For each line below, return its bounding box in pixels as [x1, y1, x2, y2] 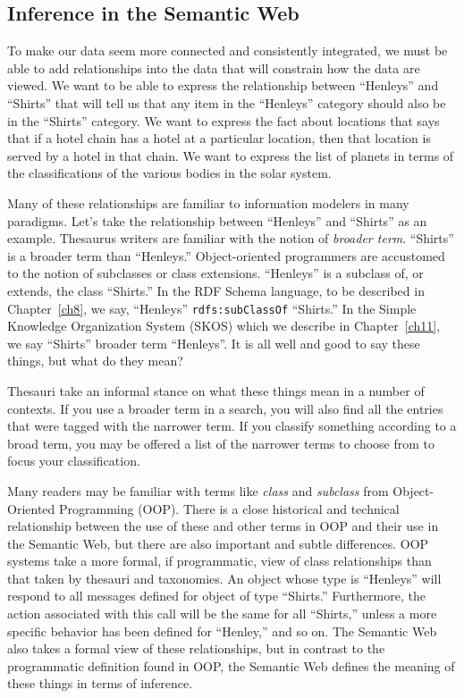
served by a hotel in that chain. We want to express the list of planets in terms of [7, 146, 454, 164]
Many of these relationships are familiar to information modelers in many [7, 193, 409, 212]
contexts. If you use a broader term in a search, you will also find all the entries [7, 399, 443, 417]
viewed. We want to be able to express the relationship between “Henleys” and [7, 76, 439, 95]
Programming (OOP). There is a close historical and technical [58, 499, 400, 517]
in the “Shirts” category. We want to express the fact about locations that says [7, 111, 440, 130]
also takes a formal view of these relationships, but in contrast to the [7, 639, 385, 658]
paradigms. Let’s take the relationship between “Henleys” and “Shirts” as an [7, 211, 427, 230]
